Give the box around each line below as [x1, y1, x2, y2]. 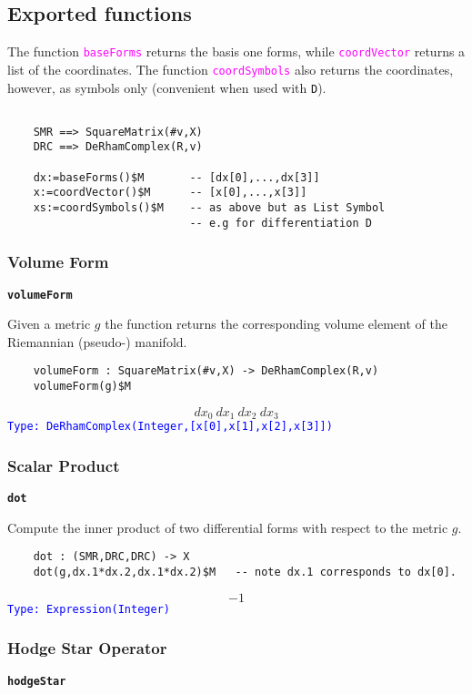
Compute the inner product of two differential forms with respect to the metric [7, 517, 448, 537]
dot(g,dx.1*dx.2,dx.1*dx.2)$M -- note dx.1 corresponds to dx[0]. [33, 566, 457, 579]
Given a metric [7, 314, 91, 333]
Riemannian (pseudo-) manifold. [7, 332, 187, 351]
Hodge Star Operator [7, 637, 167, 659]
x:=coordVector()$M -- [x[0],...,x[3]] [33, 186, 307, 199]
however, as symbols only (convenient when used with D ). [7, 77, 326, 97]
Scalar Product [7, 454, 120, 476]
